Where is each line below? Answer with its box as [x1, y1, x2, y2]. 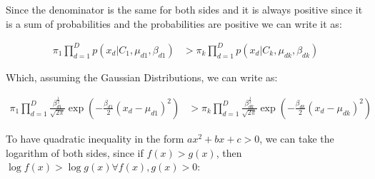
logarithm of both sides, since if [6, 145, 144, 160]
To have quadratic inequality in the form [6, 131, 184, 145]
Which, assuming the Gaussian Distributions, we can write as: [6, 69, 278, 84]
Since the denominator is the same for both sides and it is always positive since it [6, 2, 363, 16]
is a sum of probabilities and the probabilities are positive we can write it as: [6, 16, 342, 31]
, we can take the [259, 131, 334, 145]
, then [216, 145, 242, 160]
